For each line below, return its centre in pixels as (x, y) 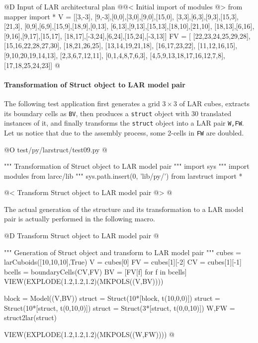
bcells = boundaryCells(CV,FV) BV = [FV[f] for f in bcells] (95, 271)
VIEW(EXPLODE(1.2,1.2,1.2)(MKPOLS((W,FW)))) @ (89, 334)
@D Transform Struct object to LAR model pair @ (82, 236)
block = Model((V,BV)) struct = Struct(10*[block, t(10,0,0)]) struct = (112, 298)
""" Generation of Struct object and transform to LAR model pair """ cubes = (123, 252)
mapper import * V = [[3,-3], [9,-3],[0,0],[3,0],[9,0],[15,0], (89, 16)
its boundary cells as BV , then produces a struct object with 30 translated (118, 113)
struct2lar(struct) (31, 317)
